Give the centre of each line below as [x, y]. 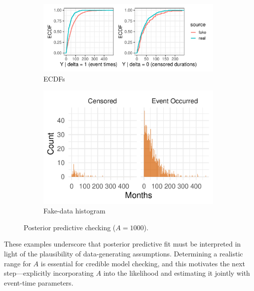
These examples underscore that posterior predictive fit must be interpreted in [123, 244]
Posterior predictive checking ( [70, 227]
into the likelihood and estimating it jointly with [177, 273]
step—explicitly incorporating [49, 273]
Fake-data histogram [74, 211]
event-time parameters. [39, 282]
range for [18, 263]
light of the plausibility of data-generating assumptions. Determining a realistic [124, 253]
